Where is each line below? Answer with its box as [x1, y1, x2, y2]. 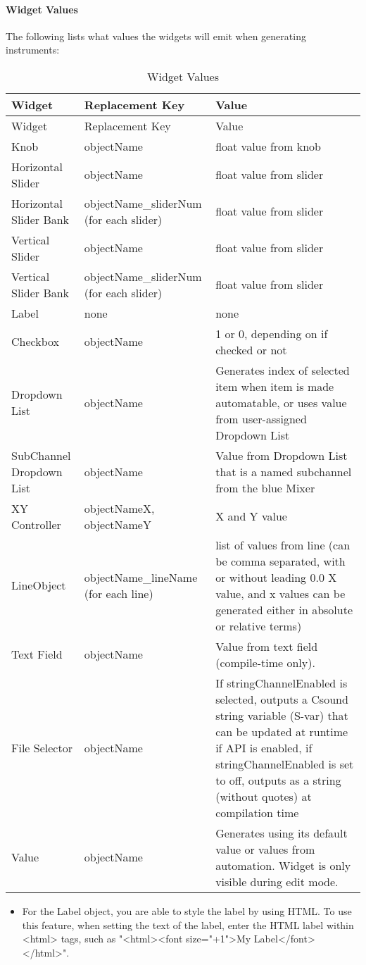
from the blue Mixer [215, 479, 315, 496]
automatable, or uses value [215, 394, 347, 411]
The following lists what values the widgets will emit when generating [6, 28, 306, 43]
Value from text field [215, 637, 318, 654]
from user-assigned [215, 410, 307, 427]
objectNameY [84, 516, 151, 533]
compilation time [215, 804, 299, 821]
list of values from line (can [215, 536, 351, 553]
